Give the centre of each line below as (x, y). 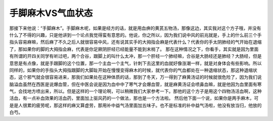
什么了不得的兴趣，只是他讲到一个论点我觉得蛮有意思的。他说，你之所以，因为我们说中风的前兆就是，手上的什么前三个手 (135, 35)
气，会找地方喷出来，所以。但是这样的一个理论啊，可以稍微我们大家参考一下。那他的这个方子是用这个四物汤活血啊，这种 (135, 91)
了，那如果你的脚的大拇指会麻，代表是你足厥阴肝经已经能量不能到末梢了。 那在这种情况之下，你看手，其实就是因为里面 (134, 49)
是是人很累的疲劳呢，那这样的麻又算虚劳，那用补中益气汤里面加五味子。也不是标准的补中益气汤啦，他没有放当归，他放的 (135, 105)
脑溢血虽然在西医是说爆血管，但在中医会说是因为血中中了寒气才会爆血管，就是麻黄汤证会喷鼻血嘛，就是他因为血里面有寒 (135, 84)
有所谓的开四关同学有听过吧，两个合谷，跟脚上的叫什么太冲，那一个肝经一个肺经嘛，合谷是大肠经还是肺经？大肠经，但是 (135, 56)
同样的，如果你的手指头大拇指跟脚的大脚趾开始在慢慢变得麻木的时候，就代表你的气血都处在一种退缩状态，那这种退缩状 (133, 70)
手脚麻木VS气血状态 (51, 13)
